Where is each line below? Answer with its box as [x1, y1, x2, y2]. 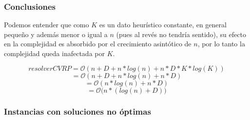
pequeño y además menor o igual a [4, 29, 108, 39]
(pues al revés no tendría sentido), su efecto [116, 29, 246, 39]
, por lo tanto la [197, 39, 245, 49]
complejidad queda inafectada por [4, 48, 105, 58]
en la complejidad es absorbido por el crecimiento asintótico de [4, 39, 192, 49]
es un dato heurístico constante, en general [99, 20, 227, 30]
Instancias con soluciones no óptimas [4, 105, 151, 117]
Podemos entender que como [4, 20, 89, 30]
